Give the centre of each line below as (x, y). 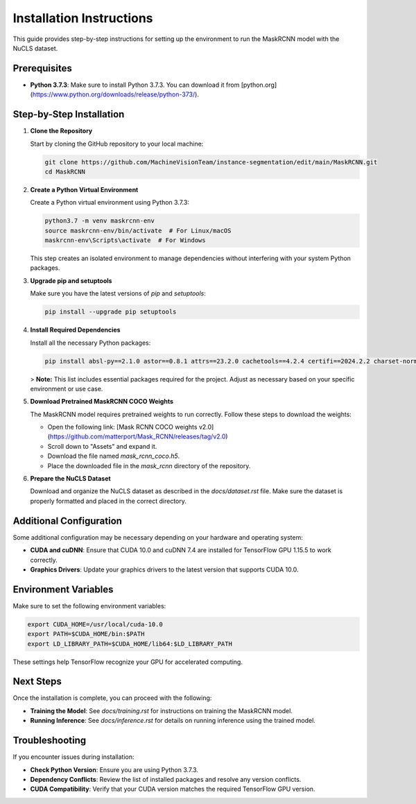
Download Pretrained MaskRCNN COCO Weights (102, 402)
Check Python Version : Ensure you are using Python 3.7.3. (114, 769)
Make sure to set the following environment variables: (89, 606)
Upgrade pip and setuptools (71, 280)
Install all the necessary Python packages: (90, 343)
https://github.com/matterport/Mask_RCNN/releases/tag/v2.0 (138, 436)
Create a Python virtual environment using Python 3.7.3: (110, 203)
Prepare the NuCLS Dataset (70, 479)
